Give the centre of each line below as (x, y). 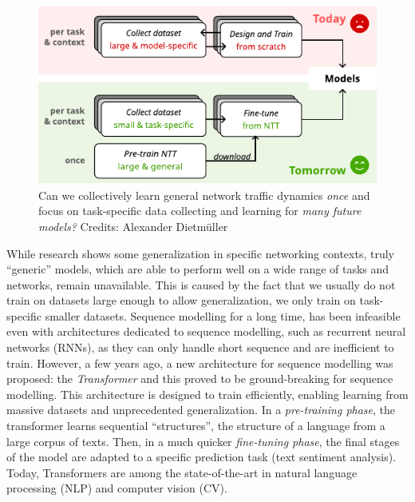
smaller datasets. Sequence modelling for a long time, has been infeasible (223, 315)
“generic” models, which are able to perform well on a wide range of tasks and (198, 269)
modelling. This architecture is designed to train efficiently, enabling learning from (207, 394)
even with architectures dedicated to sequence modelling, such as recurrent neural (206, 331)
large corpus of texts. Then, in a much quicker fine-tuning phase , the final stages (203, 441)
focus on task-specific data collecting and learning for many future (200, 211)
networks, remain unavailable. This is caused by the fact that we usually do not (201, 284)
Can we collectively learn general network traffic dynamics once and (204, 195)
